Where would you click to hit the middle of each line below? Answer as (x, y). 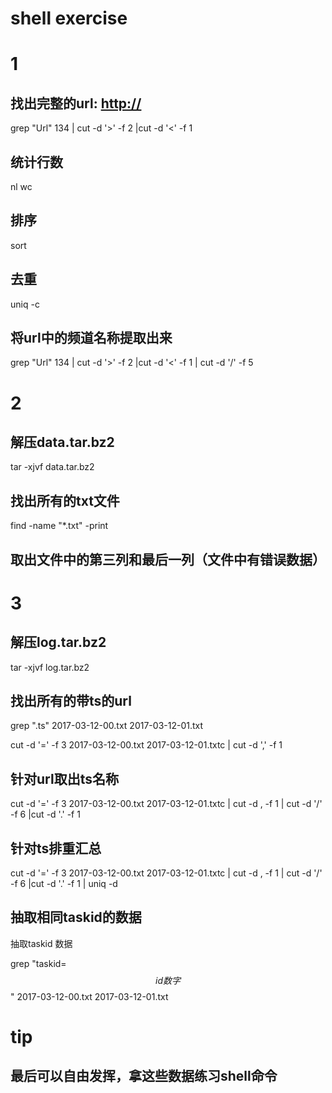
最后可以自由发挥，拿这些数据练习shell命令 (144, 1076)
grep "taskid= (38, 963)
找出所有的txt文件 (65, 500)
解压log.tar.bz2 (58, 642)
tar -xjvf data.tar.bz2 (52, 467)
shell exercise (69, 18)
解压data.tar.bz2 (62, 442)
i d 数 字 (168, 980)
